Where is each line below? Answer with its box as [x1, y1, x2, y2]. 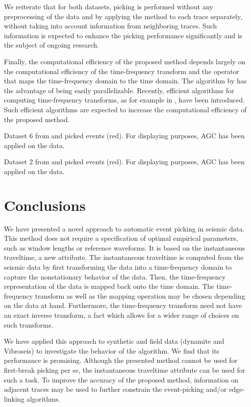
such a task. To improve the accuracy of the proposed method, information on [4, 374, 239, 384]
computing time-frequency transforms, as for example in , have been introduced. [4, 95, 245, 105]
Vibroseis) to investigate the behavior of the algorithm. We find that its [4, 345, 220, 356]
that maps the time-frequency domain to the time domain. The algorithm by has [4, 76, 247, 86]
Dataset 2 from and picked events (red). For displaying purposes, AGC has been [4, 156, 245, 167]
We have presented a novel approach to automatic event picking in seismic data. [4, 223, 245, 233]
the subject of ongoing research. [4, 40, 99, 50]
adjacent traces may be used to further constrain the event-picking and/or [4, 384, 227, 394]
